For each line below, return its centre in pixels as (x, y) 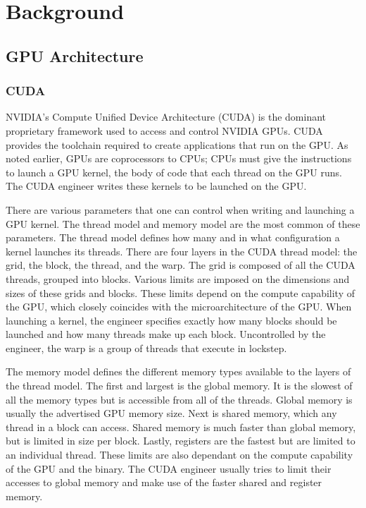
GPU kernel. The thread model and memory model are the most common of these (183, 223)
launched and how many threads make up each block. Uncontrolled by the (166, 334)
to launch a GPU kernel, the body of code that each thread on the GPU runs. (174, 172)
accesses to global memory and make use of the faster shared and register (164, 482)
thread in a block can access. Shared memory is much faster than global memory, (181, 427)
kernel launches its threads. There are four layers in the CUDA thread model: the (182, 251)
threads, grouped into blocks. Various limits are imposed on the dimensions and (178, 278)
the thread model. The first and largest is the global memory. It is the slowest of (179, 386)
